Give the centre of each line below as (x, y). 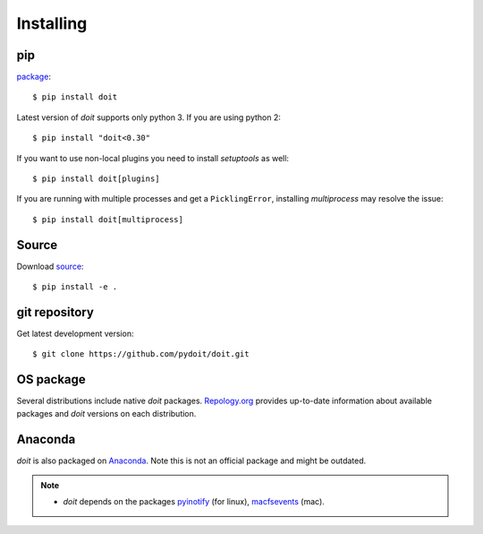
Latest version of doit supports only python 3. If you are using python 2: (149, 117)
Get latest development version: (75, 333)
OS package (51, 379)
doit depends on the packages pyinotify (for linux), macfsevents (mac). (194, 502)
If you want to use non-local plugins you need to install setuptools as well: (153, 158)
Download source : (50, 266)
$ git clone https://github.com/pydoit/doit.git (141, 354)
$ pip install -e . (75, 287)
